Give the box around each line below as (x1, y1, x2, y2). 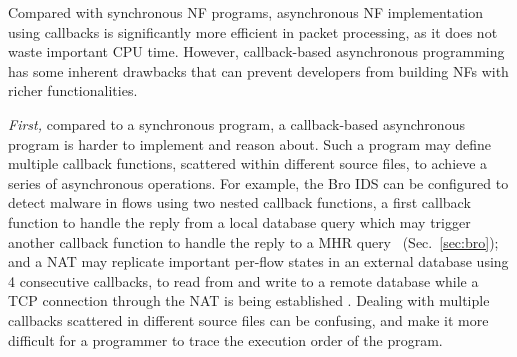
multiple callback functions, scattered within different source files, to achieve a (8, 153, 488, 174)
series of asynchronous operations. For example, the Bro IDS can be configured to (8, 172, 509, 193)
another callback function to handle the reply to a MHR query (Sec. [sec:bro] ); (8, 231, 499, 252)
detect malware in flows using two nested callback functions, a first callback (8, 192, 471, 213)
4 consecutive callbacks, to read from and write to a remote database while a (8, 270, 479, 291)
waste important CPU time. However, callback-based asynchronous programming (8, 41, 505, 62)
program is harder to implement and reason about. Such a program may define (8, 133, 492, 154)
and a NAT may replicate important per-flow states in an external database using (8, 251, 509, 272)
